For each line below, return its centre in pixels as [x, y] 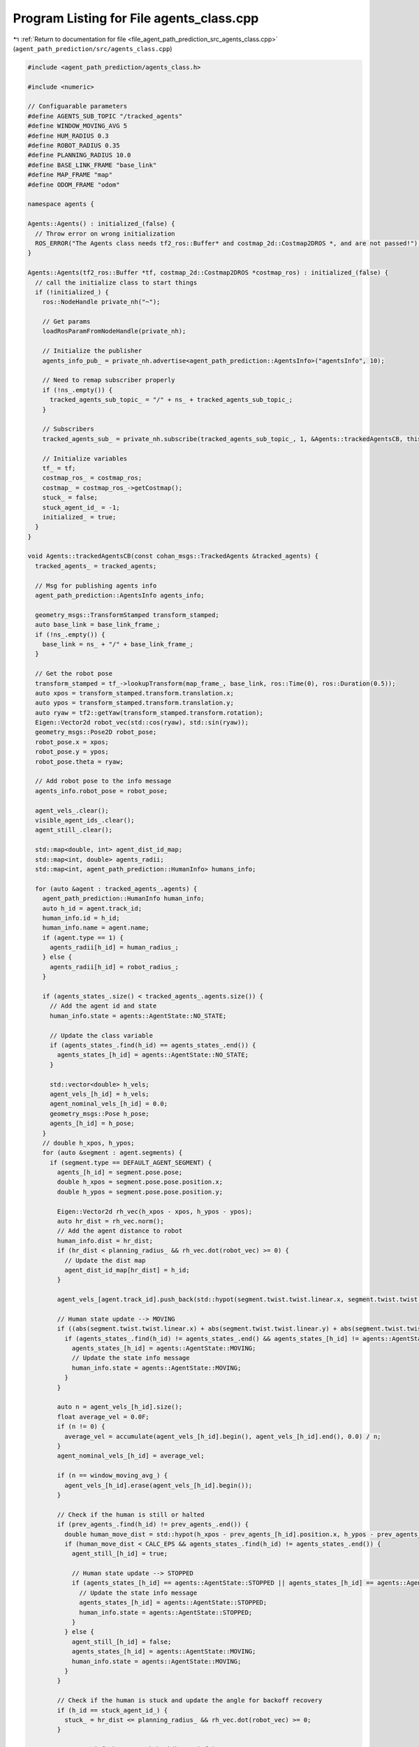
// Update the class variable [102, 1035]
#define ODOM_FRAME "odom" [74, 184]
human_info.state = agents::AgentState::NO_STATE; [138, 1016]
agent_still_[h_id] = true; [119, 1554]
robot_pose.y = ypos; [72, 752]
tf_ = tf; [59, 468]
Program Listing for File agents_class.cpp [136, 18]
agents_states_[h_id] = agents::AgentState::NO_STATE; [153, 1055]
